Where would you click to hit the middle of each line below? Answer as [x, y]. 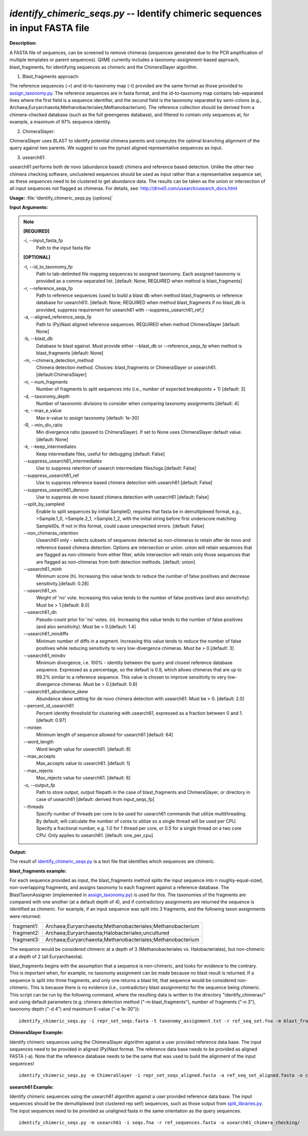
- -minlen [33, 727]
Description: [23, 43]
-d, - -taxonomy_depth [47, 396]
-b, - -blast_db [38, 339]
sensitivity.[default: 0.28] [63, 583]
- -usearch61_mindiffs [46, 634]
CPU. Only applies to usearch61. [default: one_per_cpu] [95, 836]
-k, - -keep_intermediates [50, 447]
